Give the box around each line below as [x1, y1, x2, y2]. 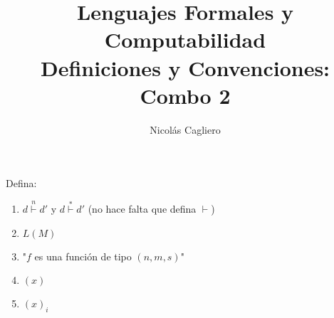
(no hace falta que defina [88, 201, 197, 216]
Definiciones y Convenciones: [40, 53, 330, 82]
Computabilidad [104, 25, 266, 54]
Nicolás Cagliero [150, 122, 221, 137]
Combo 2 [140, 80, 231, 110]
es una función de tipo [34, 248, 132, 263]
